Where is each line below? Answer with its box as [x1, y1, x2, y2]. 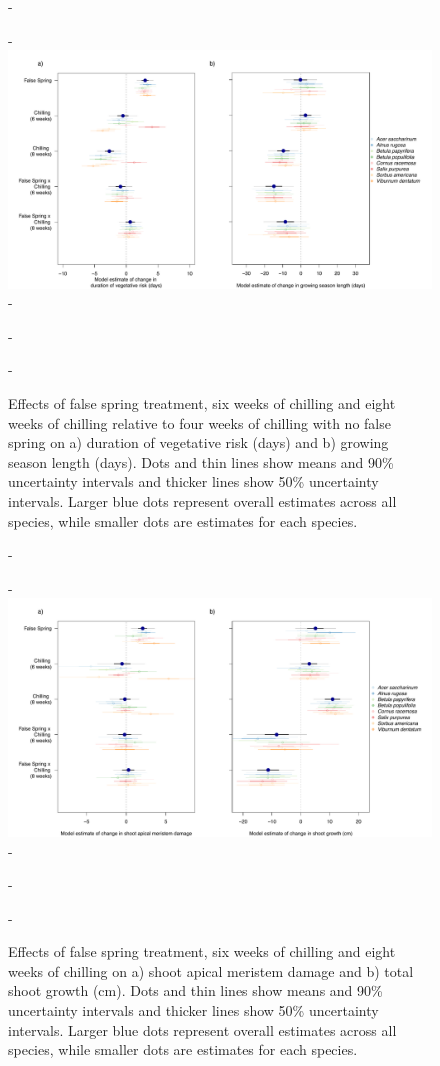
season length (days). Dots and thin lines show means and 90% [8, 451, 394, 472]
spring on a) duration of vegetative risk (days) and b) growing [8, 432, 389, 453]
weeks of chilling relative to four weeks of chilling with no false [8, 412, 391, 433]
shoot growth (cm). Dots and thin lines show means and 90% [8, 980, 383, 1001]
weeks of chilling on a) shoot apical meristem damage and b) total [8, 960, 414, 981]
